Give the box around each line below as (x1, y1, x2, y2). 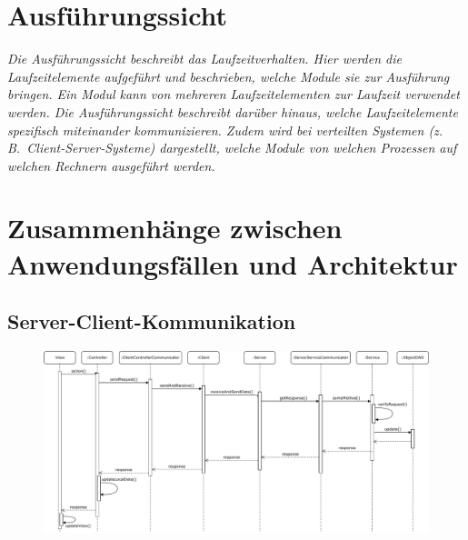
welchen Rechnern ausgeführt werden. (7, 155, 215, 175)
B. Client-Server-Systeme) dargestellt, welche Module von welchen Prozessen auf (7, 138, 457, 157)
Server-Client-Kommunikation (7, 307, 296, 335)
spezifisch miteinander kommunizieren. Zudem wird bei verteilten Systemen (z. (7, 120, 443, 139)
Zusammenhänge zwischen (7, 209, 343, 246)
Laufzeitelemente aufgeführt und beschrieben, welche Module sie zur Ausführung (7, 66, 450, 85)
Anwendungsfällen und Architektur (7, 245, 458, 282)
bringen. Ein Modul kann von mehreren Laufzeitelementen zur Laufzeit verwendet (7, 85, 460, 104)
